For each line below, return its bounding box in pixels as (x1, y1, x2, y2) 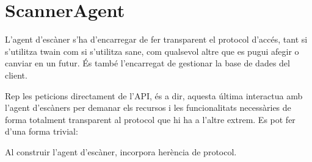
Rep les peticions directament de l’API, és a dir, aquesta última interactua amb (5, 89, 303, 102)
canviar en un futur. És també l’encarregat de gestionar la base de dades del (5, 57, 290, 69)
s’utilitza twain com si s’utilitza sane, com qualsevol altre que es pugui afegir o (5, 44, 299, 57)
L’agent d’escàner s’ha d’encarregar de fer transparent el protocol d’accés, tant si (5, 33, 308, 46)
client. (5, 68, 27, 81)
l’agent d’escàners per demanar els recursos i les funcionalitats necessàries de (5, 101, 291, 114)
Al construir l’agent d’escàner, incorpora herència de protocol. (5, 145, 237, 158)
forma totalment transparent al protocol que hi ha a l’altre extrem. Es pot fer (5, 113, 296, 125)
